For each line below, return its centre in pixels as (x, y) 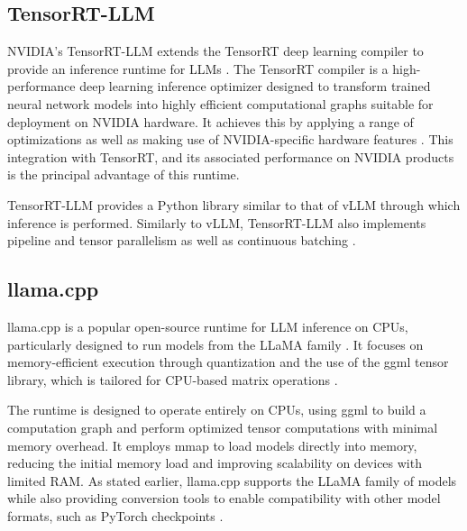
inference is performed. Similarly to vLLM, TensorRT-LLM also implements (217, 222)
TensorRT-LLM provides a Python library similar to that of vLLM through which (234, 204)
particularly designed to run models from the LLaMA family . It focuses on (215, 344)
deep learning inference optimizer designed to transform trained (255, 86)
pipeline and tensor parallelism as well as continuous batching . (182, 240)
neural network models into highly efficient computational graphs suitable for (220, 103)
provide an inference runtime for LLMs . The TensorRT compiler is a (198, 68)
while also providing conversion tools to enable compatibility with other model (224, 498)
